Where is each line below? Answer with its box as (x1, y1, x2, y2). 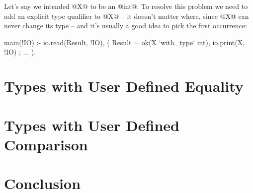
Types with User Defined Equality (4, 76, 244, 96)
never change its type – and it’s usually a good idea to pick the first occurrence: (4, 20, 247, 31)
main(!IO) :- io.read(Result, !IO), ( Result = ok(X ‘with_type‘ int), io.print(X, (4, 37, 245, 47)
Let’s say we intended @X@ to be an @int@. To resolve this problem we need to (4, 1, 248, 11)
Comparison (4, 134, 88, 154)
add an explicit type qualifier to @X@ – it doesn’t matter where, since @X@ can (4, 10, 249, 21)
